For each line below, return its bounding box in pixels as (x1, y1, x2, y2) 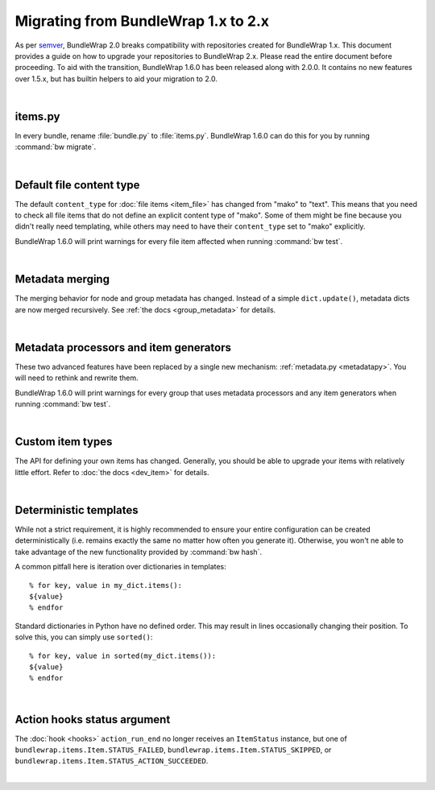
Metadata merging (14, 272, 110, 286)
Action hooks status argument (14, 713, 171, 726)
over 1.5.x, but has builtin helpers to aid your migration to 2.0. (14, 73, 217, 84)
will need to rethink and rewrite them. (14, 373, 139, 383)
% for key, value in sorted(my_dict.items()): (29, 651, 217, 660)
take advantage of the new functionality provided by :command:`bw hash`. (14, 547, 262, 556)
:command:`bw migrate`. (14, 142, 97, 152)
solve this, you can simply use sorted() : (14, 632, 153, 642)
